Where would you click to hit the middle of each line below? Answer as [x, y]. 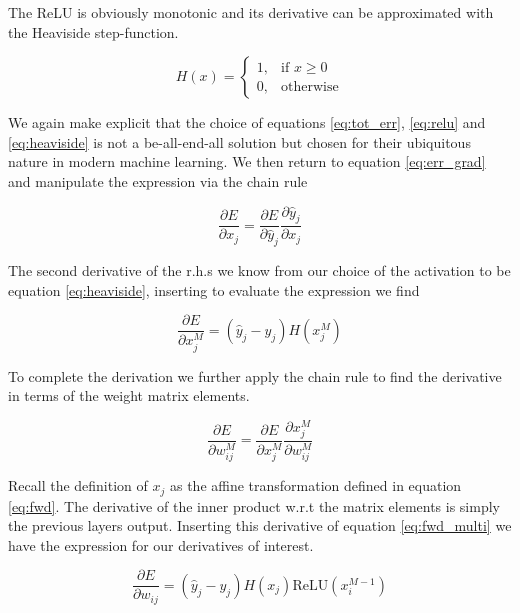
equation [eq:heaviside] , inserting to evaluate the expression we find [214, 289]
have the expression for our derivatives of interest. [161, 544]
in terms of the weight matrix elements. [129, 395]
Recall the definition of [78, 485]
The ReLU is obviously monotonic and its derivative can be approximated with [251, 12]
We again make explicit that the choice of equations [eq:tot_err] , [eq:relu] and [247, 122]
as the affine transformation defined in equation [315, 485]
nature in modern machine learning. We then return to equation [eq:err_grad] [247, 161]
